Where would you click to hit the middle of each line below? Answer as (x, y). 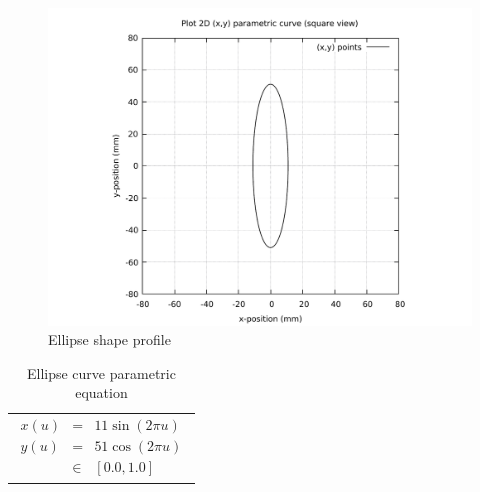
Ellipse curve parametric (101, 372)
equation (101, 392)
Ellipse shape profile (109, 339)
